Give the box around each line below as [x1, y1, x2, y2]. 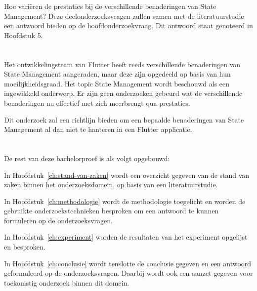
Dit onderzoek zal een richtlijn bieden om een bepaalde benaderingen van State [4, 114, 244, 125]
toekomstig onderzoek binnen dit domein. [4, 277, 129, 288]
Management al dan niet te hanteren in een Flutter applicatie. [4, 124, 192, 134]
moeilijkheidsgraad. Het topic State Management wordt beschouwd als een [4, 78, 230, 88]
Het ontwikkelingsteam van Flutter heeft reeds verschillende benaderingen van [4, 59, 241, 69]
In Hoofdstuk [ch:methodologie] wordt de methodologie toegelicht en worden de [4, 196, 246, 206]
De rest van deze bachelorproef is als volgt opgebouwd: [4, 153, 170, 163]
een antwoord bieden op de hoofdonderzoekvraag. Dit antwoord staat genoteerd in [4, 20, 253, 31]
